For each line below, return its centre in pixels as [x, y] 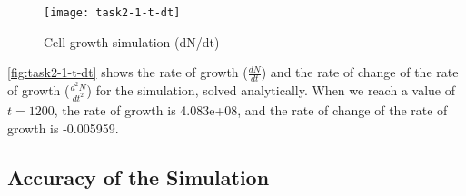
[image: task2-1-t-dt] [112, 13]
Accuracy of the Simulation [139, 176]
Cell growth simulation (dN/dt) [132, 41]
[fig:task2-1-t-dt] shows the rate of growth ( [128, 72]
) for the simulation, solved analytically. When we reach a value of [271, 90]
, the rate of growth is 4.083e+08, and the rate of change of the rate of [251, 110]
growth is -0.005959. [63, 127]
